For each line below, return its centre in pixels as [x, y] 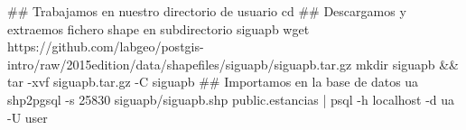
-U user [28, 117]
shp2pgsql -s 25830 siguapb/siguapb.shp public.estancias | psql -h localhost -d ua [231, 99]
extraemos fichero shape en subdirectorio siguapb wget [158, 28]
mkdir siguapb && [407, 64]
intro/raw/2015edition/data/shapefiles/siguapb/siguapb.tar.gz [180, 64]
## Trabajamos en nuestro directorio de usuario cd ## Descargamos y [207, 11]
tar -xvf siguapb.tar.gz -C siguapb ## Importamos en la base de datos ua [213, 82]
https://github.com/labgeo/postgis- [106, 46]
